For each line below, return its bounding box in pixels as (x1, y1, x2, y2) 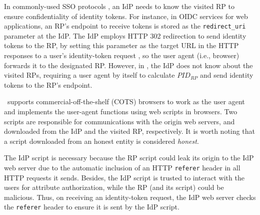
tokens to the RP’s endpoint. (4, 79, 92, 90)
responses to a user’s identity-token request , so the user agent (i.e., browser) (4, 50, 239, 61)
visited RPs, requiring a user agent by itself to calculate (4, 70, 175, 80)
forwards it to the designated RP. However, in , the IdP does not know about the (4, 60, 253, 70)
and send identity (200, 70, 253, 80)
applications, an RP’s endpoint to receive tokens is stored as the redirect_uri (4, 21, 246, 31)
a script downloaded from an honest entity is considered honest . (4, 135, 199, 146)
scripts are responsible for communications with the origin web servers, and (4, 116, 235, 126)
